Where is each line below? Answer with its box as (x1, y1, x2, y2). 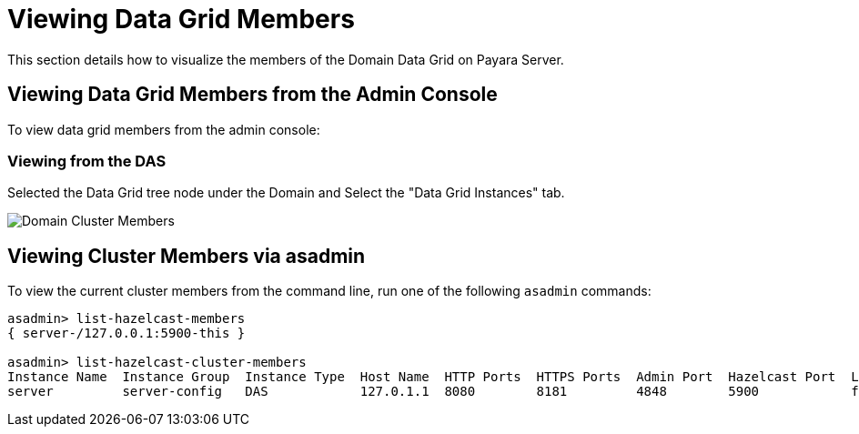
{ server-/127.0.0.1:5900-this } (7, 326, 246, 341)
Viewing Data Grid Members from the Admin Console (7, 83, 498, 106)
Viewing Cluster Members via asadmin (7, 244, 366, 267)
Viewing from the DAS (7, 151, 167, 170)
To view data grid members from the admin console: (7, 121, 320, 137)
